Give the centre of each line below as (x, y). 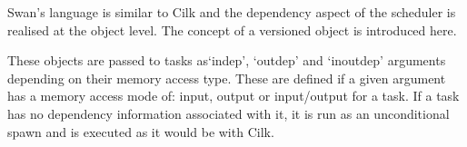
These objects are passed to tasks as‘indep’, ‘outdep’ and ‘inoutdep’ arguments (227, 60)
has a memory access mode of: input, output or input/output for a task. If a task (233, 96)
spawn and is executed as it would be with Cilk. (141, 131)
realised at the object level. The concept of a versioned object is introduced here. (232, 29)
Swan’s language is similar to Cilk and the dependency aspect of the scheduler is (232, 12)
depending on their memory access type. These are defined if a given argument (227, 78)
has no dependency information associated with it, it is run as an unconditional (229, 113)
